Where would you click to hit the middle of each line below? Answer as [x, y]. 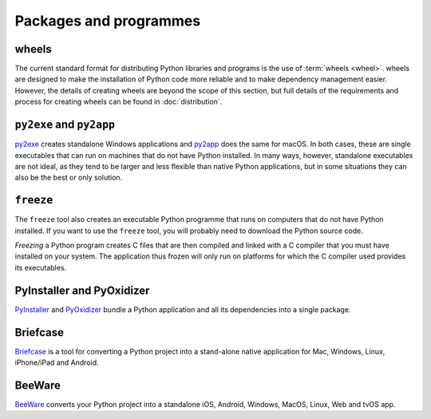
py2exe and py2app [65, 125]
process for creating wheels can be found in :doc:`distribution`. [119, 102]
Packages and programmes [108, 21]
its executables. [41, 267]
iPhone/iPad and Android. [57, 362]
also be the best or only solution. [69, 178]
